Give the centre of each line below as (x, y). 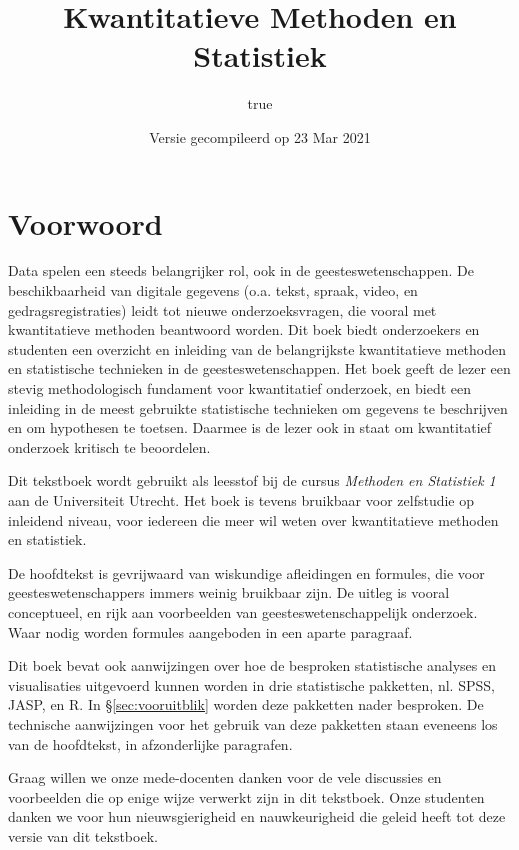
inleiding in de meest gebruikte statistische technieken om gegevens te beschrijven (258, 407)
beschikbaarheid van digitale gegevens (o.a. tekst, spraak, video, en (213, 290)
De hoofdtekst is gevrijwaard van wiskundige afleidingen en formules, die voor (246, 572)
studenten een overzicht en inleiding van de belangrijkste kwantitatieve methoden (257, 348)
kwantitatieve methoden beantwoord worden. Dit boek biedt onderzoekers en (244, 329)
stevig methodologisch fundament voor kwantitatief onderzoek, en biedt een (240, 388)
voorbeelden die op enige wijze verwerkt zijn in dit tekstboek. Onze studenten (246, 796)
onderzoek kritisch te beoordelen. (109, 446)
